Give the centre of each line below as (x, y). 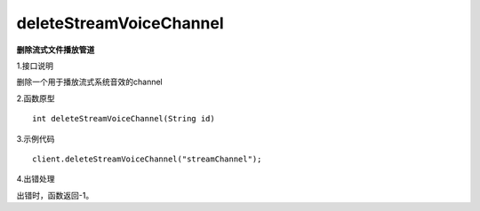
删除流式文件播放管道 (56, 50)
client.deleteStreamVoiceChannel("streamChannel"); (147, 159)
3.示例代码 (36, 138)
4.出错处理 (36, 179)
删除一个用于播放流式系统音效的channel (90, 82)
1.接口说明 (35, 66)
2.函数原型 (36, 98)
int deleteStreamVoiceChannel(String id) (124, 119)
